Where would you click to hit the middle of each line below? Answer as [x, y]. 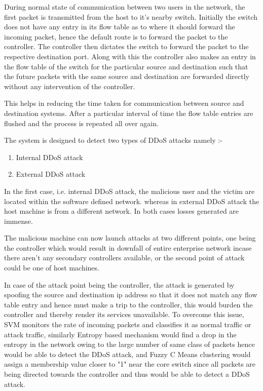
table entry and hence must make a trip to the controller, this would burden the [128, 304]
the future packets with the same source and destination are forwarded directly [127, 76]
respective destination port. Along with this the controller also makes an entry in [130, 56]
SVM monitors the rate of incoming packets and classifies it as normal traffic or [128, 324]
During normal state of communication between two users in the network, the [125, 7]
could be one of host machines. [52, 268]
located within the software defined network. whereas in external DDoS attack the [132, 201]
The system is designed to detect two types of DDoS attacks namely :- [113, 140]
